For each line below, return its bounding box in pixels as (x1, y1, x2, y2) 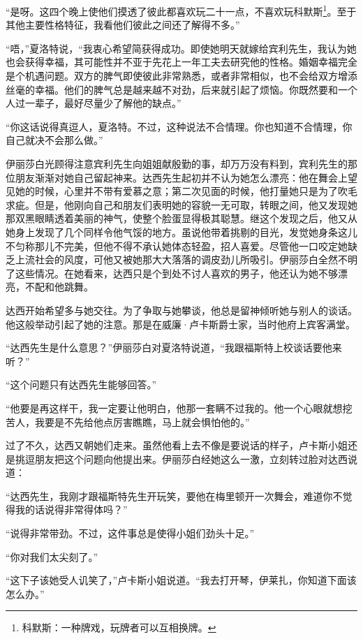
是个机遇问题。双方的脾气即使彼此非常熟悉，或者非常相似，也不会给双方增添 (6, 68, 357, 83)
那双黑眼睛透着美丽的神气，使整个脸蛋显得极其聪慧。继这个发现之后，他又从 (6, 211, 357, 226)
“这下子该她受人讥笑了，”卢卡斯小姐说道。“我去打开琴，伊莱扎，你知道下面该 (6, 573, 357, 587)
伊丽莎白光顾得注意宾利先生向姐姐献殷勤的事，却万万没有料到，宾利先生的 (6, 156, 348, 170)
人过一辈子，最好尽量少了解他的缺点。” (6, 96, 181, 110)
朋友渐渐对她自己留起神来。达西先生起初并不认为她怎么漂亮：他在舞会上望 (15, 170, 357, 184)
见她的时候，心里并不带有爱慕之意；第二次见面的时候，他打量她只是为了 (6, 184, 338, 198)
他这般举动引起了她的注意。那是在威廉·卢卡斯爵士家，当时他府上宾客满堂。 (6, 316, 355, 331)
